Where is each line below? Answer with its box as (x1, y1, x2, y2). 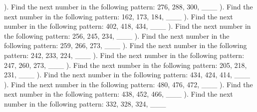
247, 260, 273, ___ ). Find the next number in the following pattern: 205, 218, (4, 59, 247, 70)
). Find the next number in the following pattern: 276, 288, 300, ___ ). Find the (4, 1, 253, 11)
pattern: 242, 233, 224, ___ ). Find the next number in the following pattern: (4, 50, 245, 60)
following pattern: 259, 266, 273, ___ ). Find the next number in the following (4, 40, 247, 51)
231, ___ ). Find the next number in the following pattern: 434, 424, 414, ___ (4, 69, 251, 80)
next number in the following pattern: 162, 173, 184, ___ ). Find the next (4, 11, 233, 21)
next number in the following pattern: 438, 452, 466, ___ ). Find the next (4, 89, 233, 99)
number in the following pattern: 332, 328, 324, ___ (4, 98, 166, 109)
